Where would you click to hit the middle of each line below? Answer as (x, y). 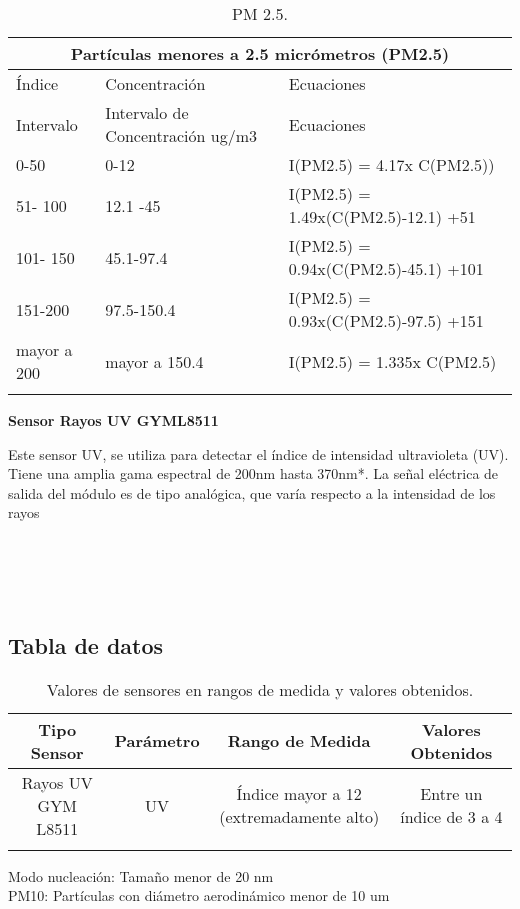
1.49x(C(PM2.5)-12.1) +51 (382, 216)
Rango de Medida (299, 741)
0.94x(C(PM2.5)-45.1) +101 (386, 268)
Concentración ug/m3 (181, 135)
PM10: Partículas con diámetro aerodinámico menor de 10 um (199, 895)
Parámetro (157, 741)
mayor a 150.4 (154, 361)
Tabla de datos (86, 644)
